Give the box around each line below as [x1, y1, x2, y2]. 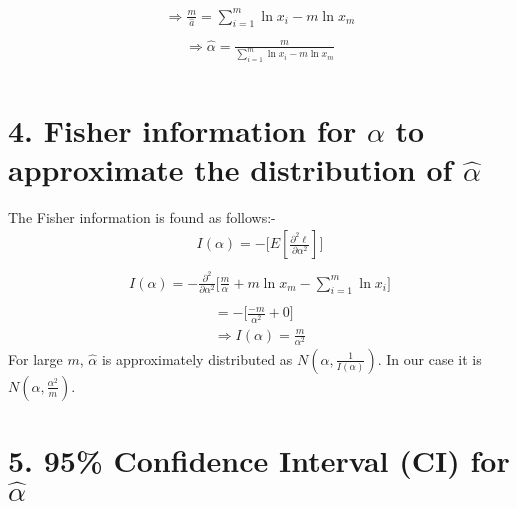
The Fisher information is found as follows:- [8, 206, 276, 227]
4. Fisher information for [8, 109, 357, 150]
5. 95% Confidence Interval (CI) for [8, 439, 510, 480]
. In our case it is [377, 348, 482, 369]
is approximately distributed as [101, 348, 293, 369]
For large [8, 348, 63, 369]
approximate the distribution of [8, 148, 453, 189]
